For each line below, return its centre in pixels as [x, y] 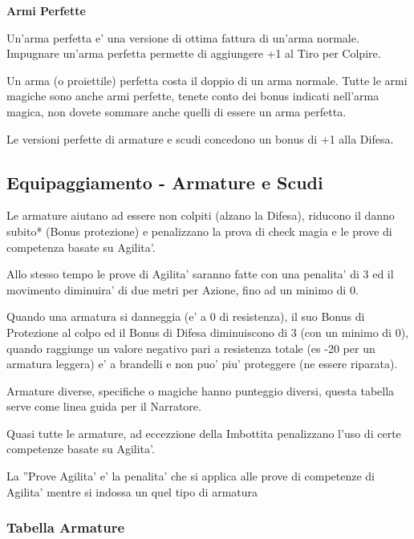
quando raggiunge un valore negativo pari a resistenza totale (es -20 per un [191, 348]
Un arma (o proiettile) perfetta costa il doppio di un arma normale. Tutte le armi [207, 80]
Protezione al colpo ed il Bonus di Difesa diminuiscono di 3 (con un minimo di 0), [207, 332]
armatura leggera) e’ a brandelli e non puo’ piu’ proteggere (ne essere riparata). [202, 364]
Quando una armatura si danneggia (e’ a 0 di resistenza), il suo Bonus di [186, 316]
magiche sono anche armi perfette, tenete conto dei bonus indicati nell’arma [193, 96]
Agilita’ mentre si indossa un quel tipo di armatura [132, 491]
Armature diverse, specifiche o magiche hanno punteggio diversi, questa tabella [201, 390]
